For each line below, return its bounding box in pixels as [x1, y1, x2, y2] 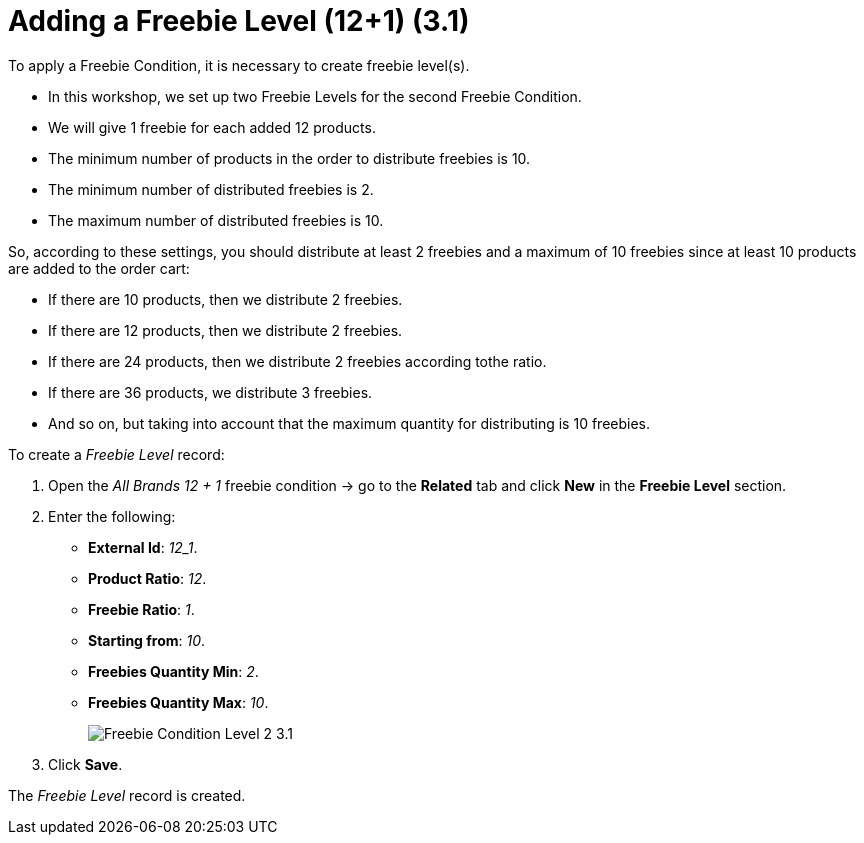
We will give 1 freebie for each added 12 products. [48, 118, 376, 136]
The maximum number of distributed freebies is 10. [48, 211, 384, 229]
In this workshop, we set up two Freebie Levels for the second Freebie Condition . [48, 87, 582, 105]
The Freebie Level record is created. [8, 786, 246, 804]
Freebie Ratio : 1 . [88, 600, 195, 618]
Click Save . [48, 755, 123, 773]
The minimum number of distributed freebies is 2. [48, 180, 374, 198]
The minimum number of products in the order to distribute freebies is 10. [48, 149, 531, 167]
